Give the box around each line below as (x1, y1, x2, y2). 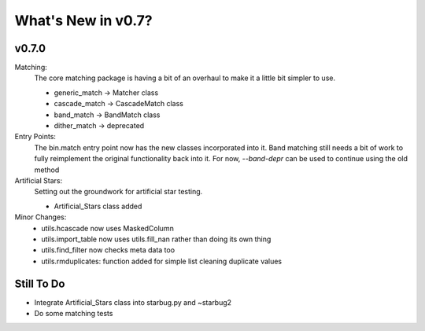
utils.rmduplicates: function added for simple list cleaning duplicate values (41, 256, 283, 266)
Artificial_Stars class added (54, 201, 142, 211)
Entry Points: (14, 132, 57, 142)
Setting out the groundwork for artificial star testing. (34, 187, 203, 197)
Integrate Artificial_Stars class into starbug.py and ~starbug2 (34, 297, 232, 307)
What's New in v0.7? (14, 12, 153, 29)
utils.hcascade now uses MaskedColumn (41, 223, 175, 233)
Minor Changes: (14, 212, 67, 222)
